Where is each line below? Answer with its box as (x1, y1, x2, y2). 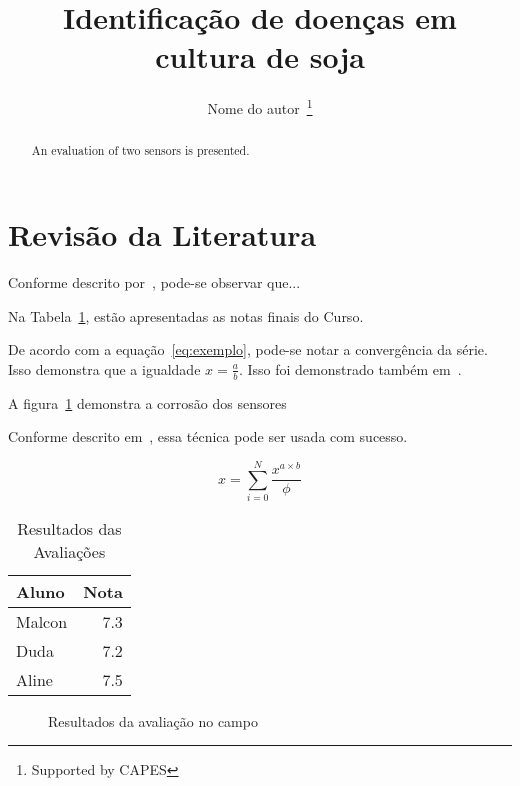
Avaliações (33, 539, 106, 563)
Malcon (16, 609, 68, 633)
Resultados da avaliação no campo (48, 710, 258, 731)
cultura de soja (155, 36, 365, 77)
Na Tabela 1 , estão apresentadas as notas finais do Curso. (8, 305, 364, 326)
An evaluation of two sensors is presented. (31, 142, 250, 159)
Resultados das (17, 516, 122, 540)
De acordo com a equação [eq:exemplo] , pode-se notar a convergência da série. (8, 339, 488, 360)
